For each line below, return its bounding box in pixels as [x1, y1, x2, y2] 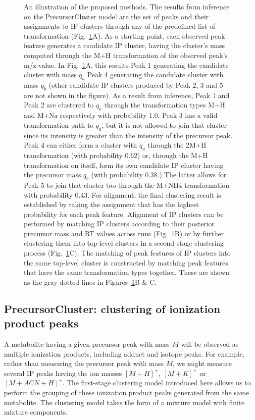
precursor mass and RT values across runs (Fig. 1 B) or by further [24, 228, 224, 238]
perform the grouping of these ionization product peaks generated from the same [4, 387, 249, 397]
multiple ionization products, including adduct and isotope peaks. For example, [4, 348, 245, 359]
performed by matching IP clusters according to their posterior [24, 218, 215, 229]
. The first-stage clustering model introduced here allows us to [62, 377, 251, 388]
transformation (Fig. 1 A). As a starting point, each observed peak [24, 30, 225, 41]
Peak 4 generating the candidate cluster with [87, 69, 224, 80]
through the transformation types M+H [104, 100, 225, 110]
